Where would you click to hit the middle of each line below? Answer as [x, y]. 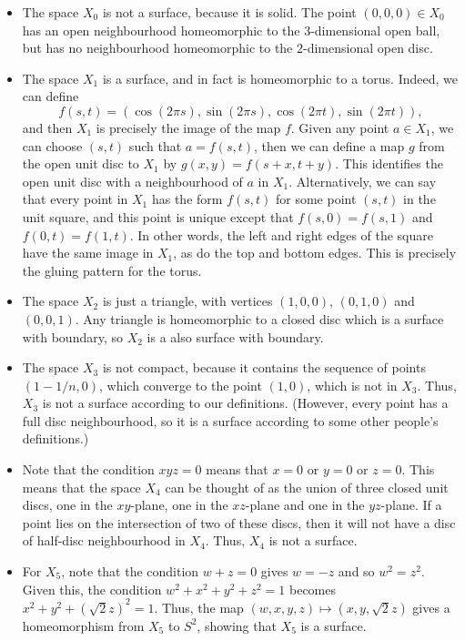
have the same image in [88, 253]
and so [356, 571]
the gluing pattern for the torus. [112, 270]
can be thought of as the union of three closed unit [307, 487]
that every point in [75, 199]
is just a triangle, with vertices [187, 301]
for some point [316, 199]
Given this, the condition [92, 589]
